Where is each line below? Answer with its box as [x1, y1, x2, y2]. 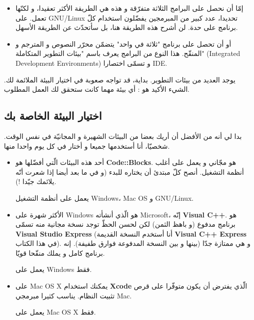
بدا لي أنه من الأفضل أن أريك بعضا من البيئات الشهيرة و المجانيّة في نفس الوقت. [4, 131, 242, 141]
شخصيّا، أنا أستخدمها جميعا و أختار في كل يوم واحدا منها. [4, 140, 170, 151]
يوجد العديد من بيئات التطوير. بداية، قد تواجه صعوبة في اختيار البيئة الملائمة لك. [4, 74, 236, 84]
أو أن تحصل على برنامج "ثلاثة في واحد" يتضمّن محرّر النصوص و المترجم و [15, 38, 231, 49]
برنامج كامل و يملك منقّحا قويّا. [15, 247, 105, 258]
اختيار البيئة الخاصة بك [4, 108, 102, 123]
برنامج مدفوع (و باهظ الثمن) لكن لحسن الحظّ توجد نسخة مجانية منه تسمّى [15, 219, 236, 229]
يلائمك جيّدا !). [15, 176, 56, 187]
